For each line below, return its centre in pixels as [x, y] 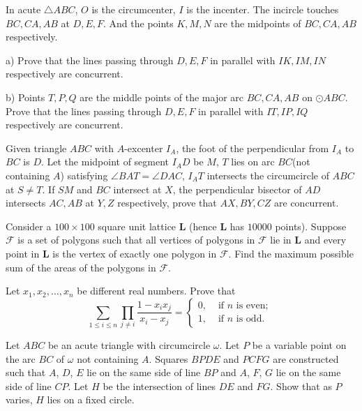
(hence [203, 226]
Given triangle [36, 148]
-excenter [144, 148]
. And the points [138, 23]
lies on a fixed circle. [91, 399]
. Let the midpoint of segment [105, 162]
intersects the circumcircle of [268, 175]
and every [325, 240]
